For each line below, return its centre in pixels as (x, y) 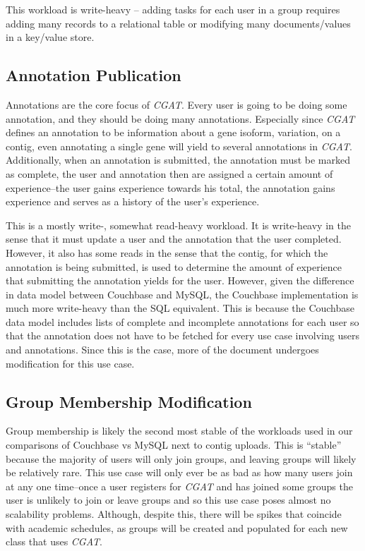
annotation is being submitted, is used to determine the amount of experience (174, 266)
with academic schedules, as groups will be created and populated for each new (177, 527)
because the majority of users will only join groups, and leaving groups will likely (181, 458)
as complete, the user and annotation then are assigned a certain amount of (169, 173)
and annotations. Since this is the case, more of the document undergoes (162, 350)
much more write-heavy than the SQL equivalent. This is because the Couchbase (180, 308)
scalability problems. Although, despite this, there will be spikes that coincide (174, 514)
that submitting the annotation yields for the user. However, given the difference (180, 280)
